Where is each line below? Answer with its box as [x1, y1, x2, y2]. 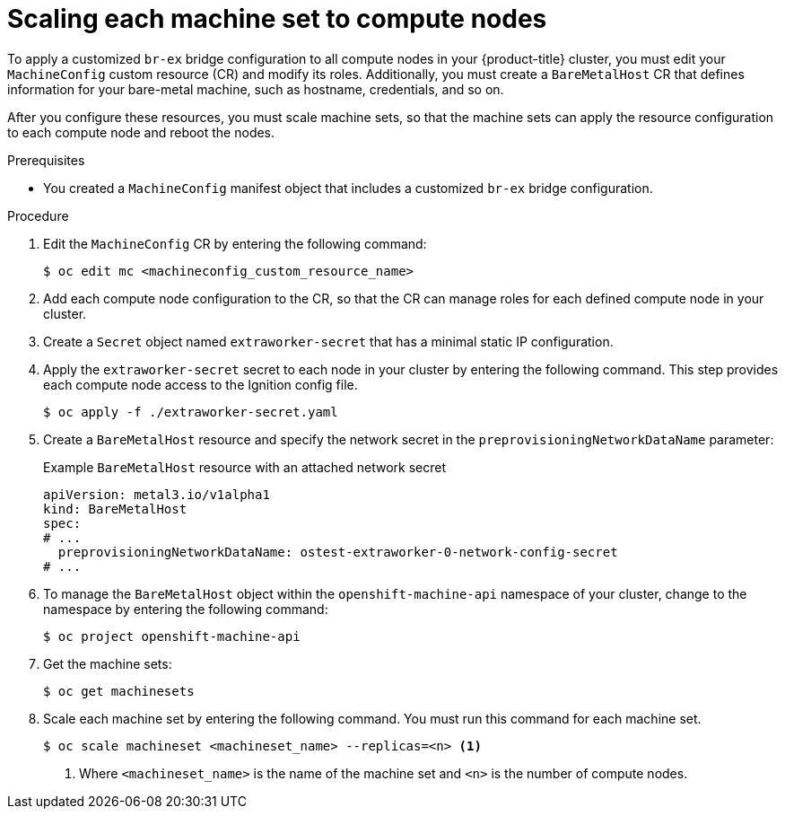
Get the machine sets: [43, 655, 172, 671]
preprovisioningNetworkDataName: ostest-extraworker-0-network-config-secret [57, 544, 618, 559]
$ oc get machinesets [43, 683, 195, 698]
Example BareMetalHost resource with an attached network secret [43, 459, 447, 475]
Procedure [7, 207, 69, 224]
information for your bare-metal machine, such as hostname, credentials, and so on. [7, 81, 504, 97]
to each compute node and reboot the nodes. [7, 124, 275, 140]
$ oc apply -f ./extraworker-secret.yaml [43, 404, 338, 419]
